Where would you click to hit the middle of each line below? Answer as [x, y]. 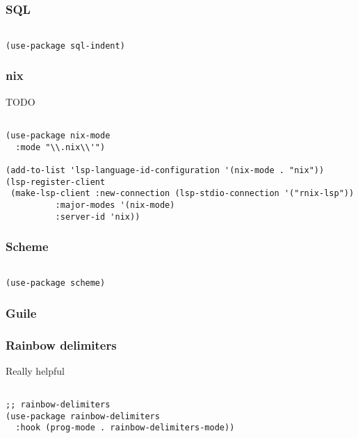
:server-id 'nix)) [98, 217]
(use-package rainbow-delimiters [83, 416]
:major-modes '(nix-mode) [115, 205]
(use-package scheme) [56, 283]
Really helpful [35, 370]
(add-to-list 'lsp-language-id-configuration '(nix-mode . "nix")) [165, 170]
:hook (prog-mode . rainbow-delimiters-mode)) [125, 428]
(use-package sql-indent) [65, 46]
